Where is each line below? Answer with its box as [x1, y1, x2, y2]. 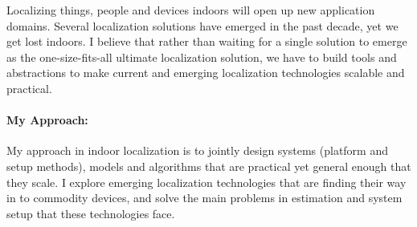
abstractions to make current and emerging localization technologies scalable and [6, 64, 405, 81]
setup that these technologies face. [6, 205, 175, 221]
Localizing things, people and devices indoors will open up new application [6, 2, 375, 18]
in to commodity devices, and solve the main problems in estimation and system [6, 189, 403, 206]
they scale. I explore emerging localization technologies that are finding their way [6, 173, 407, 190]
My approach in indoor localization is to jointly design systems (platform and [6, 142, 388, 159]
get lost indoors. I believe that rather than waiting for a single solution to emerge [6, 33, 407, 50]
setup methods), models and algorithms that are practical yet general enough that [6, 157, 411, 174]
